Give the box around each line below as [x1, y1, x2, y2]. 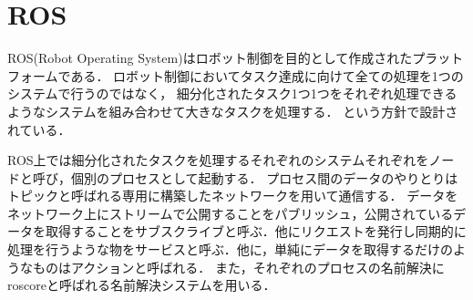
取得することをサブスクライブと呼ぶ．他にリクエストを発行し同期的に [45, 222, 467, 241]
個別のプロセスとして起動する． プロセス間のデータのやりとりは [70, 168, 458, 187]
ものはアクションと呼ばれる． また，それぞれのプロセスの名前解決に [32, 257, 445, 276]
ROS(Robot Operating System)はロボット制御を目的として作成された [7, 48, 413, 67]
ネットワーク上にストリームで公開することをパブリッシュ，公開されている [7, 203, 454, 222]
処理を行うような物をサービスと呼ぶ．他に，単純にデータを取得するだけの [7, 240, 454, 259]
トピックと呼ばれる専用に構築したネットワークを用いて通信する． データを [7, 186, 458, 205]
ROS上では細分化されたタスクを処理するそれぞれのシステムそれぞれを [7, 150, 429, 170]
